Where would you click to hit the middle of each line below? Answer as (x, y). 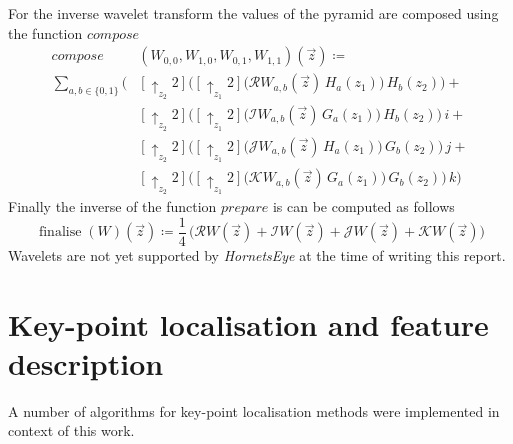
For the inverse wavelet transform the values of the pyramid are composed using (253, 13)
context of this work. (71, 430)
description (86, 362)
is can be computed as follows (363, 206)
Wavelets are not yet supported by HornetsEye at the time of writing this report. (257, 254)
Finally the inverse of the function (112, 206)
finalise (60, 232)
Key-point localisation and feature (248, 323)
